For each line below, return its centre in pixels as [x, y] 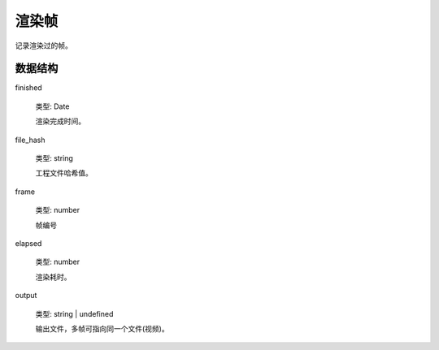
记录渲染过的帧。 [43, 45]
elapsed [28, 243]
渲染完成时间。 [60, 121]
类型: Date [52, 106]
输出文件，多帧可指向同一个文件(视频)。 [102, 328]
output [26, 296]
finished [28, 88]
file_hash [30, 140]
